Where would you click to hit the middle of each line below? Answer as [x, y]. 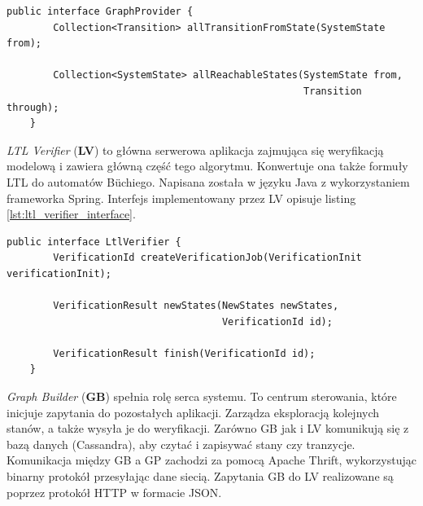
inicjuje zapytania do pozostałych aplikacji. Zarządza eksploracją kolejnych [193, 412]
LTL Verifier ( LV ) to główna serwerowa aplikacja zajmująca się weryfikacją [195, 150]
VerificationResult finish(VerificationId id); [184, 353]
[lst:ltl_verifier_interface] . [71, 214]
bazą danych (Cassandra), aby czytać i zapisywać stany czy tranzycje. [181, 444]
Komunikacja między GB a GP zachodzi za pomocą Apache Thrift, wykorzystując [211, 460]
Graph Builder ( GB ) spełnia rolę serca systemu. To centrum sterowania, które [202, 396]
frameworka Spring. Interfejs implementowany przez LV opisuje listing [181, 198]
